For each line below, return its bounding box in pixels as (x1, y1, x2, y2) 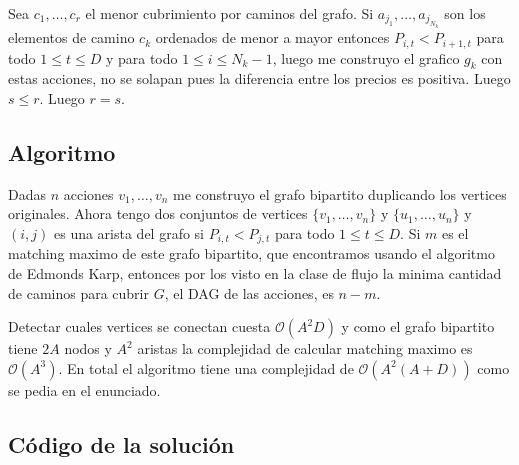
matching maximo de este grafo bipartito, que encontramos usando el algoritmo (8, 243, 495, 264)
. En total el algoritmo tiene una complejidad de (58, 357, 354, 378)
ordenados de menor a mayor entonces (155, 27, 390, 48)
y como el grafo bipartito (341, 316, 495, 337)
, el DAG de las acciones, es (164, 282, 334, 303)
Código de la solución (8, 428, 235, 459)
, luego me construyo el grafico (272, 47, 460, 68)
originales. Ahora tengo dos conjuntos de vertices (8, 203, 308, 224)
